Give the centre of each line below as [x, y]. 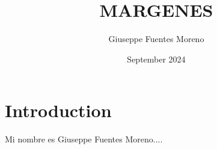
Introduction [58, 110]
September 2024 [156, 59]
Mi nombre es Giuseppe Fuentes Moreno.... [84, 139]
